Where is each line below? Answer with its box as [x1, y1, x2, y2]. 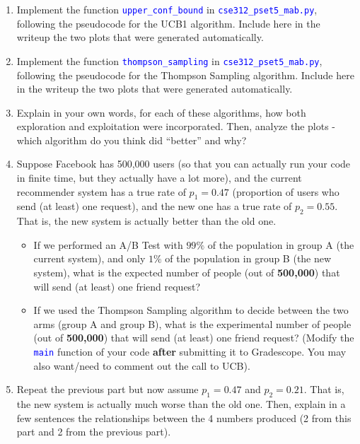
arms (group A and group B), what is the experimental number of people [33, 316, 352, 331]
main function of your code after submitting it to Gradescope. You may [33, 344, 347, 358]
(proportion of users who [232, 184, 339, 199]
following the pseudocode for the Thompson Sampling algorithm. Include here [16, 67, 354, 82]
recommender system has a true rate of [16, 184, 186, 199]
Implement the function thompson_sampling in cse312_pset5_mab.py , [16, 53, 323, 68]
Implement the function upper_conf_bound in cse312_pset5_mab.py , [16, 2, 318, 16]
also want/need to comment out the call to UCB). [33, 358, 250, 373]
